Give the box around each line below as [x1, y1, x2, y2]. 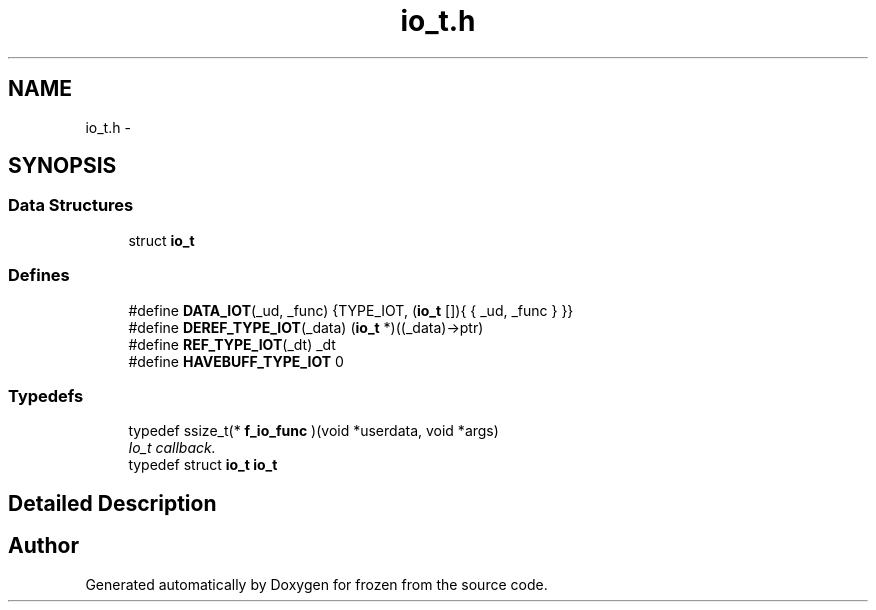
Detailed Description [8, 490, 217, 516]
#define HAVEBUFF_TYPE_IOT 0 [128, 352, 344, 370]
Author [8, 533, 79, 559]
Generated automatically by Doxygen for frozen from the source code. [85, 575, 548, 593]
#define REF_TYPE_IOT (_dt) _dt [128, 335, 336, 353]
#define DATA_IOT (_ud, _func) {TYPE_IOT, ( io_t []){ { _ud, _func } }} [128, 301, 574, 319]
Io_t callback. [128, 439, 216, 457]
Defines [8, 265, 70, 286]
